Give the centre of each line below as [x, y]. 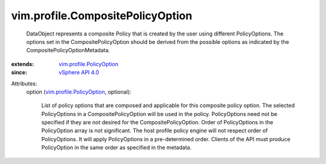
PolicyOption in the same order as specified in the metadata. [117, 148]
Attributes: [24, 84]
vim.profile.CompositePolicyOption [102, 16]
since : [19, 73]
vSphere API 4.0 [79, 73]
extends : [23, 64]
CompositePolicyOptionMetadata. [68, 50]
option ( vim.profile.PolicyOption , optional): [79, 92]
